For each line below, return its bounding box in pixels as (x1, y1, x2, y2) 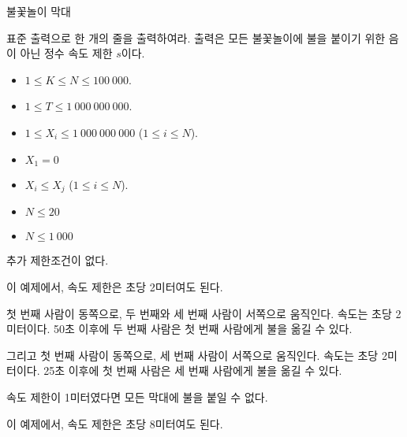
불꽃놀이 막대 (6, 3, 71, 19)
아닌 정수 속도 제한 (20, 45, 113, 61)
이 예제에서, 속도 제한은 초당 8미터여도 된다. (6, 415, 223, 431)
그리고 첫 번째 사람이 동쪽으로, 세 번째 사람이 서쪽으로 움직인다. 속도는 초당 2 (6, 346, 387, 363)
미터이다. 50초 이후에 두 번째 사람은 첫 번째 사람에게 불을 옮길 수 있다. (6, 320, 353, 337)
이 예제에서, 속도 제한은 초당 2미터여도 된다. (6, 279, 223, 295)
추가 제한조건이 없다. (6, 252, 109, 268)
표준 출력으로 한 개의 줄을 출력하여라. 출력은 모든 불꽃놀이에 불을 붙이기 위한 (6, 29, 386, 46)
